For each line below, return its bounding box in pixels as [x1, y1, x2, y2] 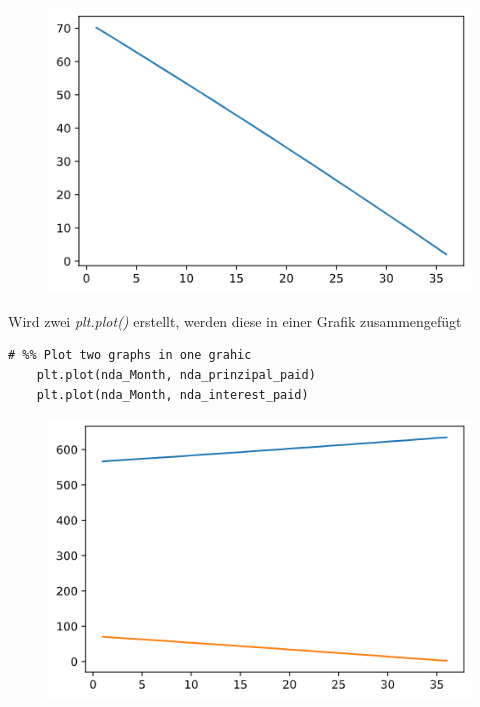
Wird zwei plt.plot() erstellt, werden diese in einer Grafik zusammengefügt [8, 310, 462, 331]
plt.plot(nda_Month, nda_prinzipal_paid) [36, 368, 316, 383]
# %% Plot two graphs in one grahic [8, 348, 252, 363]
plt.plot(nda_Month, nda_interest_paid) [36, 387, 309, 402]
